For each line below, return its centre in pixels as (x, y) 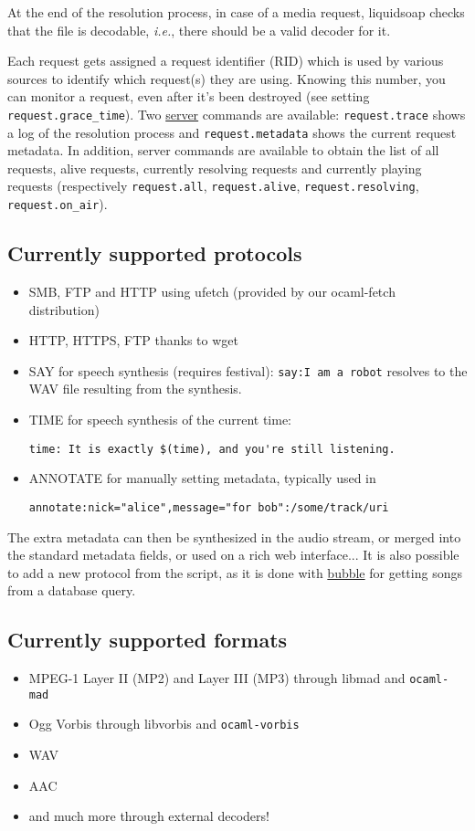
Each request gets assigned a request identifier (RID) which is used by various (226, 61)
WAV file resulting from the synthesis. (135, 389)
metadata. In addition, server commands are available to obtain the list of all (223, 150)
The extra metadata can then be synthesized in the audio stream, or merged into (234, 536)
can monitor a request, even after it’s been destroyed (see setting (189, 96)
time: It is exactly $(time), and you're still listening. (212, 449)
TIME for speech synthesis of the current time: (160, 420)
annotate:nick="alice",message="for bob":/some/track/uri (209, 507)
